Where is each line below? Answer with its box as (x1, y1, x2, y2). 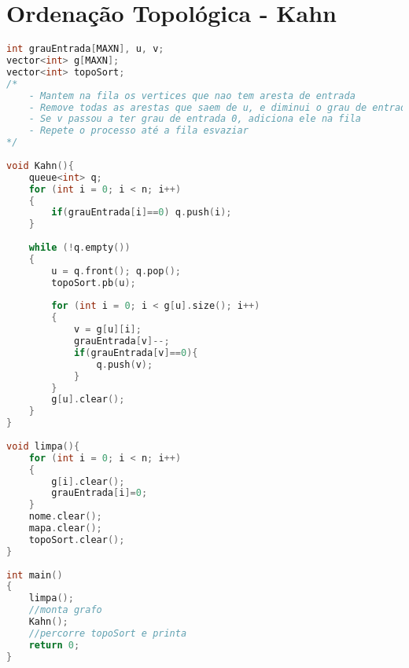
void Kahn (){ (6, 160, 74, 171)
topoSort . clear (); (28, 534, 125, 545)
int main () (6, 569, 63, 581)
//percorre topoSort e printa (28, 627, 187, 639)
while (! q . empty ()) (28, 242, 131, 253)
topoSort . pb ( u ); (51, 277, 136, 288)
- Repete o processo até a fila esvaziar (28, 125, 249, 137)
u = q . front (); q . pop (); (51, 265, 182, 277)
